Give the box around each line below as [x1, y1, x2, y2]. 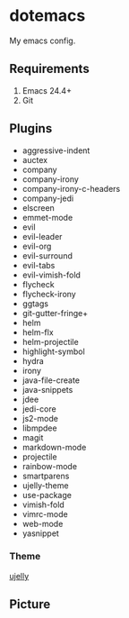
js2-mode [21, 413, 58, 423]
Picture [9, 596, 51, 613]
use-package [21, 489, 72, 500]
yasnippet [21, 528, 60, 539]
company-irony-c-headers [21, 183, 121, 194]
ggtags [21, 298, 49, 309]
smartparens [21, 470, 70, 481]
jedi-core [21, 403, 56, 414]
